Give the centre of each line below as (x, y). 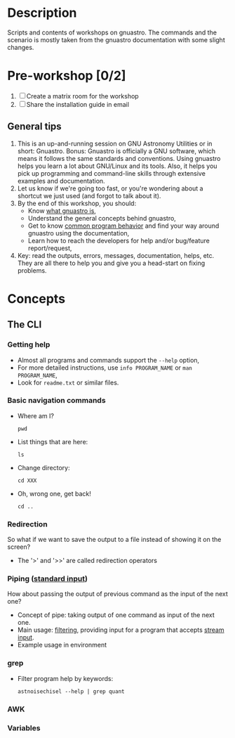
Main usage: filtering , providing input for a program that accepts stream (121, 630)
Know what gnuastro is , (62, 211)
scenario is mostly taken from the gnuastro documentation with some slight (116, 39)
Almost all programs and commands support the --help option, (108, 360)
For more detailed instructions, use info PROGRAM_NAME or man (105, 368)
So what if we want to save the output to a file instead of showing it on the (114, 540)
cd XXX (27, 480)
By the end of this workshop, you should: (77, 203)
